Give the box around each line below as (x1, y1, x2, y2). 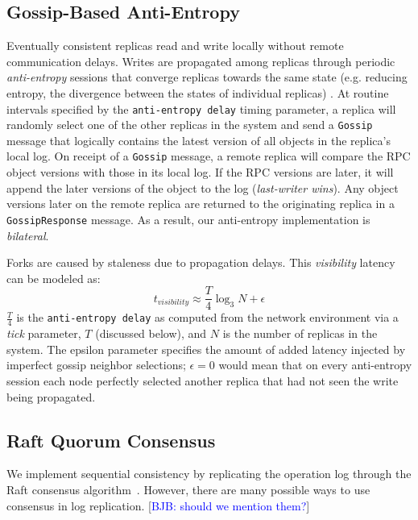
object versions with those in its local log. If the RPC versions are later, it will (6, 164, 394, 181)
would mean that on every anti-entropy (218, 356, 412, 373)
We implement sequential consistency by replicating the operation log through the (6, 465, 412, 482)
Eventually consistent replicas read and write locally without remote (6, 37, 344, 54)
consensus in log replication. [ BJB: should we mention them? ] (6, 497, 310, 514)
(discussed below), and (95, 325, 207, 342)
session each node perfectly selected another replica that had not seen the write (6, 372, 399, 389)
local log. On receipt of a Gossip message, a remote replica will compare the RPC (6, 148, 411, 164)
